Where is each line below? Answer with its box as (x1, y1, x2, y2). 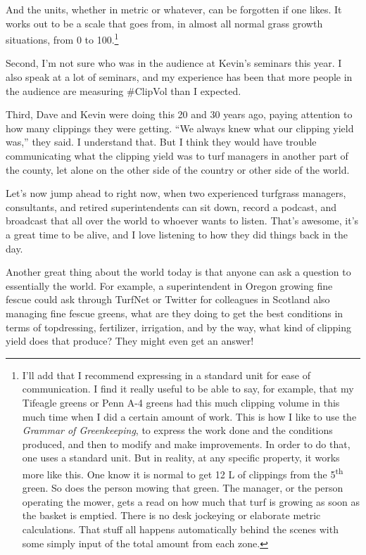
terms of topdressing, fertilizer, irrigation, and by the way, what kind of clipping (6, 319, 351, 334)
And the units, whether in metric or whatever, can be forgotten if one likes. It (6, 2, 342, 16)
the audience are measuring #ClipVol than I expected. (6, 83, 241, 98)
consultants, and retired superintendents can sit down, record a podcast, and (6, 199, 337, 214)
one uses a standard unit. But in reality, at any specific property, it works (22, 450, 340, 465)
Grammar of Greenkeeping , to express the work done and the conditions (22, 423, 333, 438)
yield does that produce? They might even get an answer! (6, 333, 254, 348)
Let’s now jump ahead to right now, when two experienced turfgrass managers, (6, 186, 346, 200)
